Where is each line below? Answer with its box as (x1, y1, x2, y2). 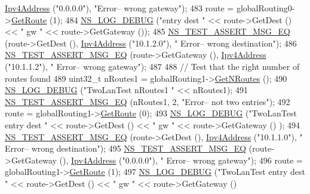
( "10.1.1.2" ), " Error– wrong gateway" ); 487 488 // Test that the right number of (5, 60, 300, 72)
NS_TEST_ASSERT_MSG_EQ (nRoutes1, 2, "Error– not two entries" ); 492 (5, 95, 290, 107)
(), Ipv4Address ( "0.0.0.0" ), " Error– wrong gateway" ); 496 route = (59, 153, 303, 166)
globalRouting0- (236, 2, 295, 14)
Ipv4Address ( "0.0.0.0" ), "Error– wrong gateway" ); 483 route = (5, 2, 234, 14)
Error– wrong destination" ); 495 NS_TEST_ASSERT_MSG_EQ (5, 142, 247, 155)
